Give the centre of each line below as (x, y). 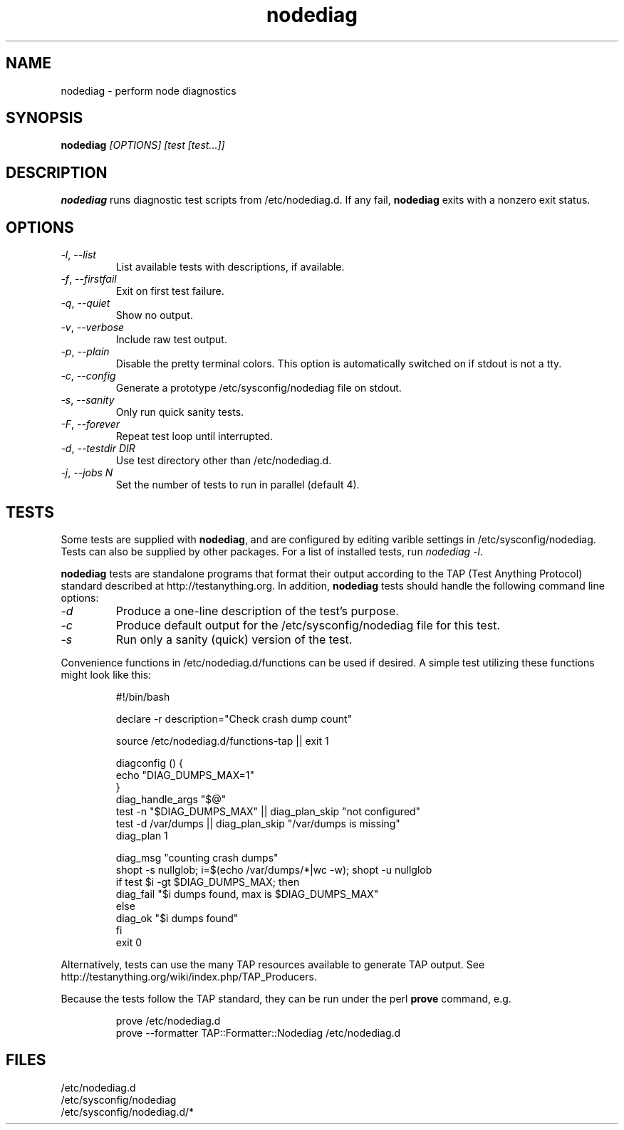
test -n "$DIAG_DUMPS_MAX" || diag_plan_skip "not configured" (268, 811)
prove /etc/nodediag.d (168, 1020)
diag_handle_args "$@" (171, 799)
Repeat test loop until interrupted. (194, 436)
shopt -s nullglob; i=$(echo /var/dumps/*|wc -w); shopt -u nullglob (274, 869)
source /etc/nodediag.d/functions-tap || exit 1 (222, 741)
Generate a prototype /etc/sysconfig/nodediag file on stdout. (259, 388)
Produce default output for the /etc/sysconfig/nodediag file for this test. (308, 625)
